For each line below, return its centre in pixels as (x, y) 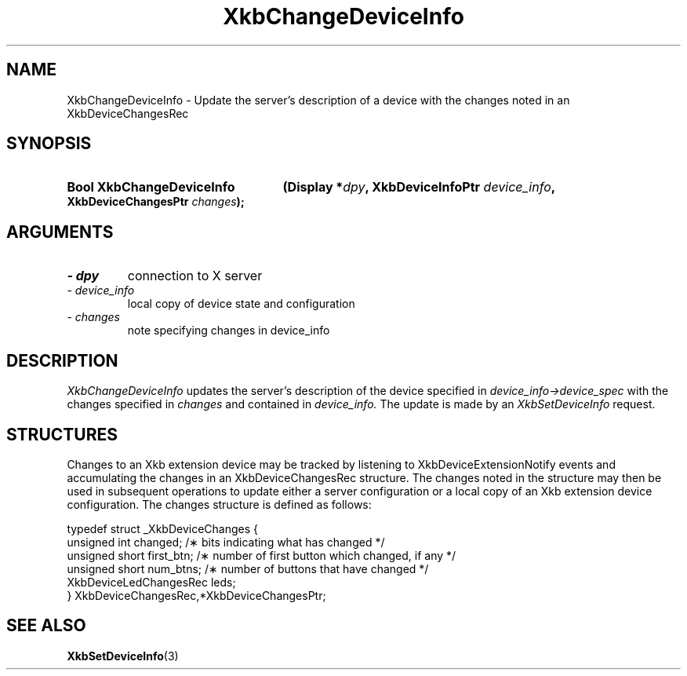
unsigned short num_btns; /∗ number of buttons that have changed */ (248, 568)
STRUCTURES (62, 434)
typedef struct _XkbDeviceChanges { (163, 528)
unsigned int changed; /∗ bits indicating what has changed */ (226, 542)
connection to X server (195, 276)
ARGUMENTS (60, 232)
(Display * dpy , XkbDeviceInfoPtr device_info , (419, 187)
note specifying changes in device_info (229, 331)
